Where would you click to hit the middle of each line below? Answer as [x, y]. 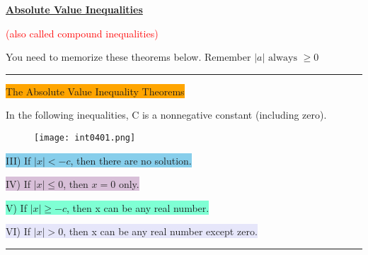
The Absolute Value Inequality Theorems [95, 91]
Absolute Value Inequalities [74, 9]
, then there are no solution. [131, 160]
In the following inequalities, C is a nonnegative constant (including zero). [166, 115]
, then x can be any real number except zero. [160, 231]
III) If [18, 160]
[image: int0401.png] [85, 137]
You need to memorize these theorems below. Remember [128, 57]
